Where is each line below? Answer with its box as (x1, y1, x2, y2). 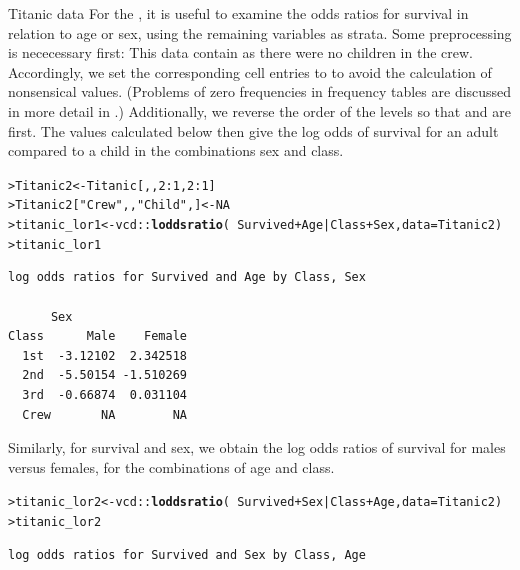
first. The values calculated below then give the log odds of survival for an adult (8, 120, 499, 141)
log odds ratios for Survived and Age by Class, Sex (8, 270, 366, 285)
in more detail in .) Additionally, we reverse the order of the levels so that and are (8, 100, 511, 121)
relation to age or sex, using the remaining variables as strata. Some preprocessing (8, 22, 512, 43)
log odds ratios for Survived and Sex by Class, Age (8, 547, 366, 562)
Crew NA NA (22, 407, 187, 422)
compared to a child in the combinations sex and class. (8, 140, 344, 161)
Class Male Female (8, 329, 187, 344)
